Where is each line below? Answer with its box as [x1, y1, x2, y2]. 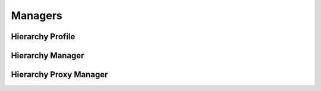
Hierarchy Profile [11, 32, 75, 42]
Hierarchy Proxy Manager [11, 70, 108, 80]
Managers [11, 9, 62, 22]
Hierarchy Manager [11, 51, 84, 61]
